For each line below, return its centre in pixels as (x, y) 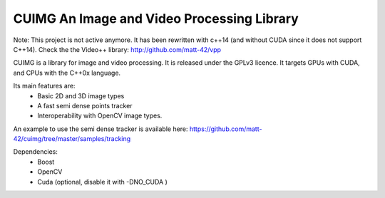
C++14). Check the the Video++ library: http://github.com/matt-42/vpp (117, 49)
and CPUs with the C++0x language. (67, 73)
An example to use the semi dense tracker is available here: (101, 129)
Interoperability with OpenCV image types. (100, 116)
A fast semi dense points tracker (85, 105)
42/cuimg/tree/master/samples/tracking (72, 139)
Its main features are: (44, 86)
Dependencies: (36, 152)
